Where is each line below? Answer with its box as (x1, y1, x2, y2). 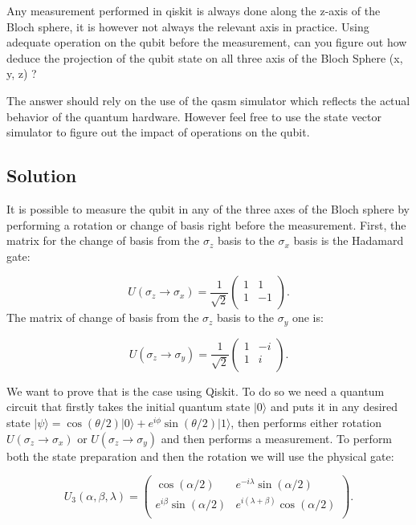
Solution (6, 163, 77, 188)
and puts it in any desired (270, 398, 398, 415)
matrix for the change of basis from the (6, 232, 200, 249)
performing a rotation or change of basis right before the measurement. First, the (6, 216, 406, 233)
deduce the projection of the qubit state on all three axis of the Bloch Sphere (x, (6, 49, 403, 66)
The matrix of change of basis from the (6, 309, 199, 326)
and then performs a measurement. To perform (161, 429, 393, 446)
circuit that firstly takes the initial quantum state (6, 398, 251, 415)
